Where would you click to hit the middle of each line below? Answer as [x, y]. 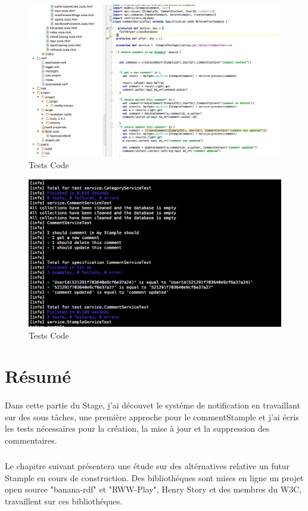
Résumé [38, 376]
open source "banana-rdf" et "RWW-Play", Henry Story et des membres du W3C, [153, 489]
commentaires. [31, 440]
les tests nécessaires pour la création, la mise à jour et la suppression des [137, 428]
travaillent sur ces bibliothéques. [64, 501]
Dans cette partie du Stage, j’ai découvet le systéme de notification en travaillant [153, 405]
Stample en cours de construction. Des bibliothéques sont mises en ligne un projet [154, 477]
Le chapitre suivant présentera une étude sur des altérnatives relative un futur [147, 465]
